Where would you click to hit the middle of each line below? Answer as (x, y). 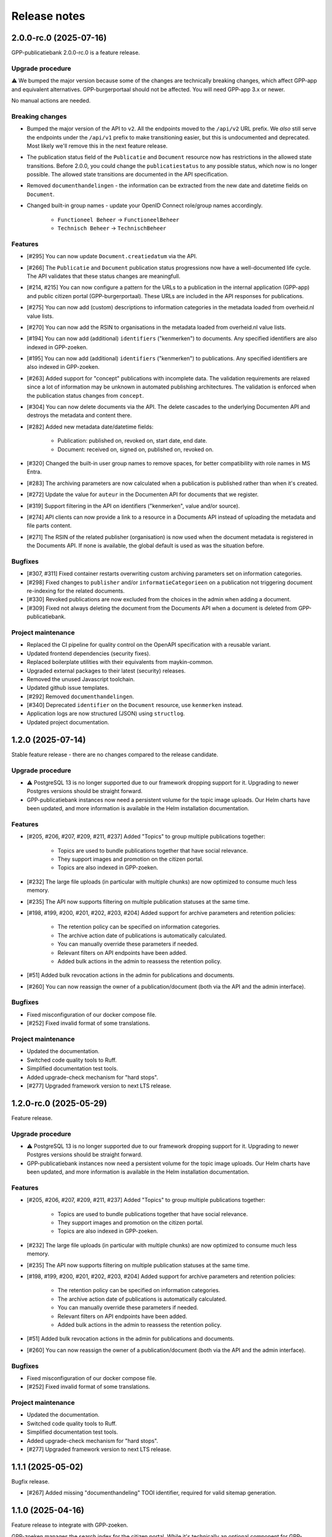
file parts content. (49, 526)
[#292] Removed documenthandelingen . (81, 696)
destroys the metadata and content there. (79, 416)
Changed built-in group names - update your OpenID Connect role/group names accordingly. (145, 205)
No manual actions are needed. (51, 100)
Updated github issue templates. (68, 688)
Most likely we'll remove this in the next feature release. (97, 146)
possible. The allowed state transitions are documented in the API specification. (128, 175)
